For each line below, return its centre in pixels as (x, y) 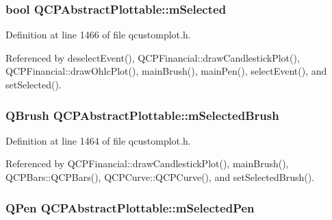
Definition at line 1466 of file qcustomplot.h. (98, 35)
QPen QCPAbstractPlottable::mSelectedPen (130, 207)
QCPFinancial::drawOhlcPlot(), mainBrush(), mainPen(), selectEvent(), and (166, 71)
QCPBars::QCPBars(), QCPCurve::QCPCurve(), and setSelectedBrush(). (160, 177)
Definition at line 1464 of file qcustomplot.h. (98, 140)
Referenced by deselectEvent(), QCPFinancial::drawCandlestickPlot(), (153, 57)
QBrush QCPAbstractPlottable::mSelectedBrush (142, 115)
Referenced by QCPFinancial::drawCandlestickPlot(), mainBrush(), (147, 163)
